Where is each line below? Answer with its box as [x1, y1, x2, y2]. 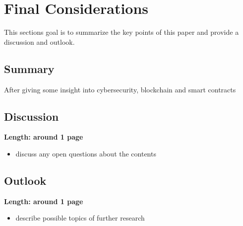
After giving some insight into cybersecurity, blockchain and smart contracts [4, 84, 236, 94]
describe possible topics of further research [15, 213, 145, 223]
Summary [4, 61, 55, 76]
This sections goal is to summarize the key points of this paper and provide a [4, 27, 239, 37]
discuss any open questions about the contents [15, 148, 156, 158]
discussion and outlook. [4, 36, 75, 47]
